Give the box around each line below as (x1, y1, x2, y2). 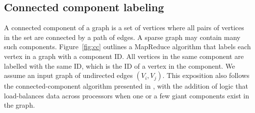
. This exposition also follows (162, 70, 250, 80)
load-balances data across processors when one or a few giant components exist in (4, 90, 250, 100)
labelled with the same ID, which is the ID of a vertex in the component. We (4, 60, 235, 71)
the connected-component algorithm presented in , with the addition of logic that (4, 81, 248, 91)
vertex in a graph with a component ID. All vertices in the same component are (4, 51, 244, 61)
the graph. (4, 100, 35, 110)
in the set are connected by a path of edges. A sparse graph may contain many (4, 32, 241, 42)
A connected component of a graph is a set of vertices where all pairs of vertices (4, 22, 244, 33)
